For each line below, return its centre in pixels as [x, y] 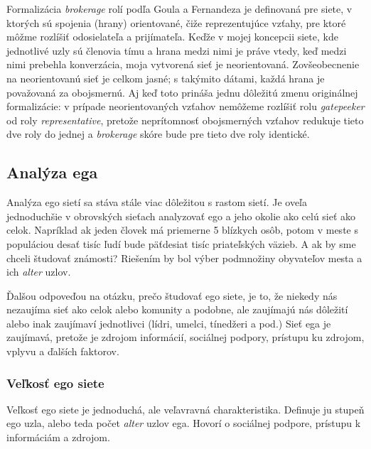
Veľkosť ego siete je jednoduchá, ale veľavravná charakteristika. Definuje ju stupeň [185, 409]
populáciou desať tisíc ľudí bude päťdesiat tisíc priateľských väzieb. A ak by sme [181, 243]
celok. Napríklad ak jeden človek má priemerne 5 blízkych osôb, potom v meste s [182, 230]
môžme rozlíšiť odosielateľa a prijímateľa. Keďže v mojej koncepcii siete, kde [172, 37]
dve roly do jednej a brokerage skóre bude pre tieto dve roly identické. [158, 134]
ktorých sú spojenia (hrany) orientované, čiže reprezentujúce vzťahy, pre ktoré [176, 22]
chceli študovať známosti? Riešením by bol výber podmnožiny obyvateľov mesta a [184, 258]
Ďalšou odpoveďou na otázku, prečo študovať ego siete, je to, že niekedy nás [172, 295]
